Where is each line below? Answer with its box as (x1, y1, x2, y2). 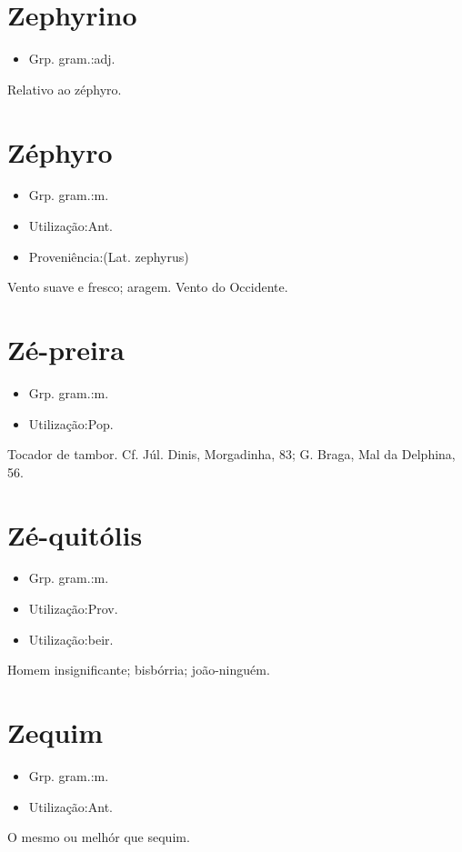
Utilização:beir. (28, 629, 114, 648)
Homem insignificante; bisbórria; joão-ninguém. (7, 660, 270, 679)
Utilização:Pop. (28, 414, 114, 433)
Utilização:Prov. (28, 599, 118, 618)
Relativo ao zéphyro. (7, 79, 122, 98)
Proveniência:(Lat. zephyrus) (28, 246, 189, 266)
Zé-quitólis (7, 516, 143, 553)
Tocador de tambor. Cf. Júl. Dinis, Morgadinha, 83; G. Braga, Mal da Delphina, (7, 445, 456, 464)
